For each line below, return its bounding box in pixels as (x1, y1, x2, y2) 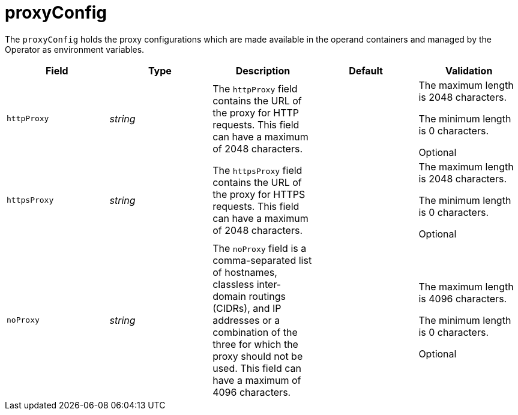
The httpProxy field (212, 82, 298, 95)
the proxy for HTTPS (212, 188, 306, 200)
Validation (445, 64, 493, 77)
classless (212, 278, 254, 290)
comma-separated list (212, 254, 312, 266)
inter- (256, 278, 282, 290)
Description (235, 64, 291, 77)
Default (349, 64, 383, 77)
